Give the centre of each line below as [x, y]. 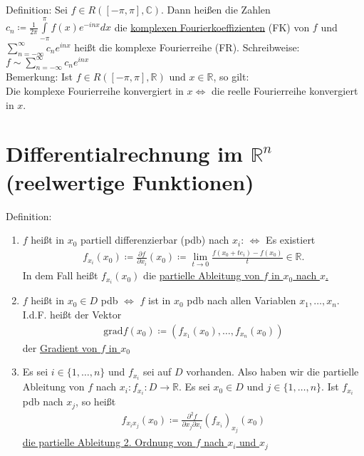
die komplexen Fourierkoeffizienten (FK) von [212, 27]
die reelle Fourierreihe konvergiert [285, 91]
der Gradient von [60, 347]
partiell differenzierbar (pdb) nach [155, 240]
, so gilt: [231, 77]
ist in [160, 300]
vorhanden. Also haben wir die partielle [272, 372]
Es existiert [291, 240]
